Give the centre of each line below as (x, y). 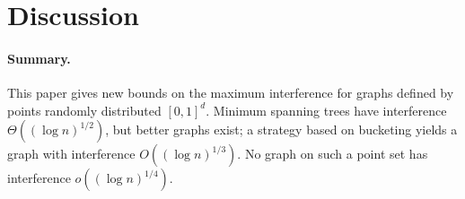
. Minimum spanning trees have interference (326, 110)
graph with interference (71, 154)
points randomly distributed (84, 110)
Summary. (39, 58)
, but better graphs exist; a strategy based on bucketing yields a (281, 130)
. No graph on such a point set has (333, 154)
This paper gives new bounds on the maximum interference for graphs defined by (231, 93)
